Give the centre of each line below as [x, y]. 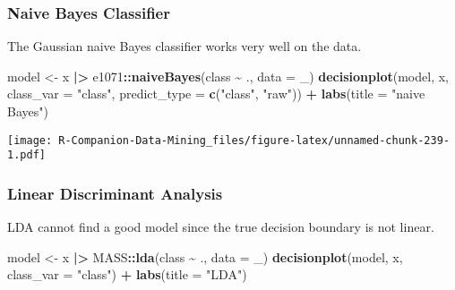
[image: [30, 140]
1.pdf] [26, 155]
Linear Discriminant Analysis [115, 193]
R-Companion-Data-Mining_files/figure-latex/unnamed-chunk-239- [254, 140]
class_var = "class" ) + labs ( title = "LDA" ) [127, 274]
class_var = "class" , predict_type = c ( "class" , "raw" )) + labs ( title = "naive [216, 94]
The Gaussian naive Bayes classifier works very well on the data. [185, 46]
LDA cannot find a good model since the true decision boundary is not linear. [221, 227]
